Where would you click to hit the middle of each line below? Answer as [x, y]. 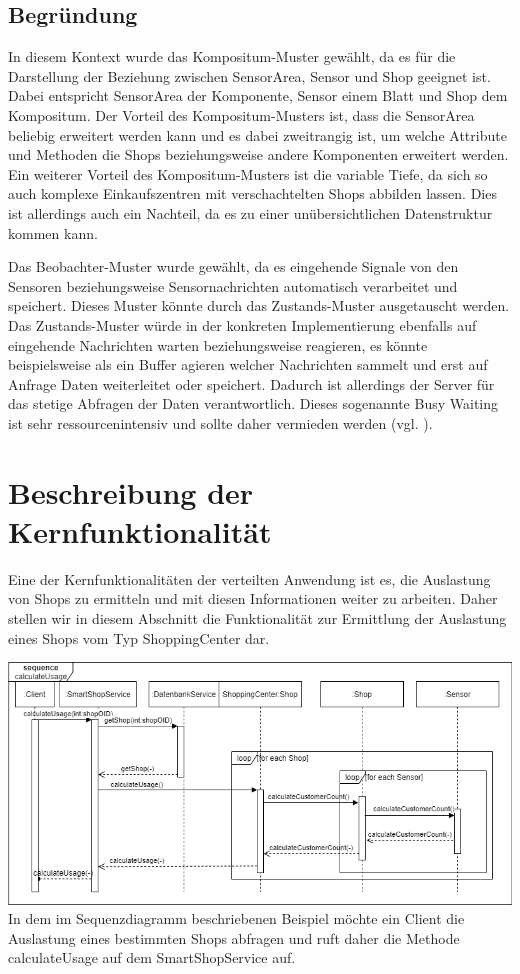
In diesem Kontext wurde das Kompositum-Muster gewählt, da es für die [232, 56]
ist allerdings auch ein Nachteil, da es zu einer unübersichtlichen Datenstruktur [250, 212]
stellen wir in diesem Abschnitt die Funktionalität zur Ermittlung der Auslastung [257, 617]
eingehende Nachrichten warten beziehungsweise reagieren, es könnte [218, 344]
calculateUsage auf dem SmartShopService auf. [152, 957]
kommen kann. [53, 232]
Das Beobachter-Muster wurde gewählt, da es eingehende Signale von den [233, 266]
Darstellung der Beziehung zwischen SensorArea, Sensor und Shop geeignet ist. [249, 75]
